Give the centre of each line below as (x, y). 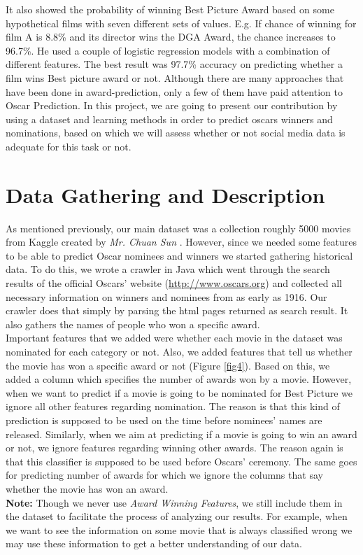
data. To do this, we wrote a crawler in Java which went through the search (168, 269)
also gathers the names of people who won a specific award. (133, 324)
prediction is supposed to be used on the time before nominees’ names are (164, 420)
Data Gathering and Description (165, 194)
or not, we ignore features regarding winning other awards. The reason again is (175, 448)
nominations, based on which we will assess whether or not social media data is (176, 133)
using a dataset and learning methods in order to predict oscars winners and (169, 119)
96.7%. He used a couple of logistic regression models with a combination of (168, 50)
